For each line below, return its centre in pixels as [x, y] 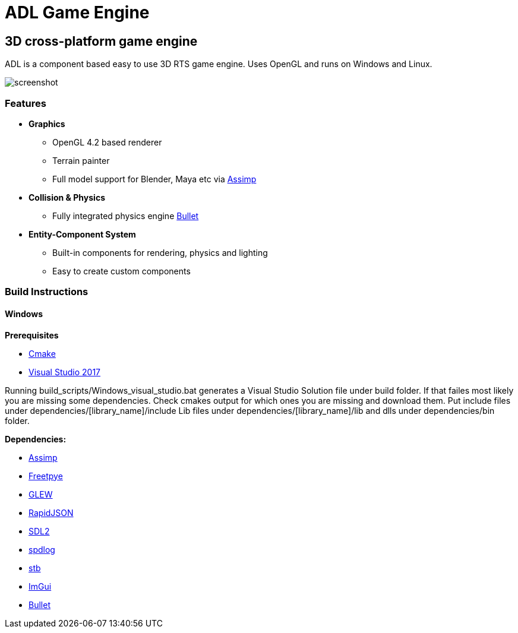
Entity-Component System [82, 234]
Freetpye [46, 476]
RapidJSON [51, 512]
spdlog [42, 549]
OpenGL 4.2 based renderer [107, 142]
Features [26, 103]
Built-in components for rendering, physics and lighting [160, 252]
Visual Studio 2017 [65, 372]
